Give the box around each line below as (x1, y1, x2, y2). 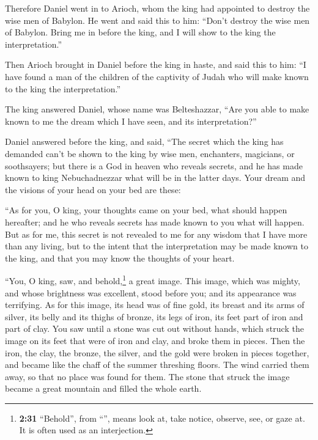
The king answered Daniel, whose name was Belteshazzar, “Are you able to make (5, 103, 309, 116)
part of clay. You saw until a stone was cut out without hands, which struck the (5, 322, 304, 335)
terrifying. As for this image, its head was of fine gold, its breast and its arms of (5, 298, 305, 311)
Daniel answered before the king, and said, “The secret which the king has (5, 135, 284, 148)
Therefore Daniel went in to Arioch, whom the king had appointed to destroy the (5, 2, 310, 14)
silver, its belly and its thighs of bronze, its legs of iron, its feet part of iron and (5, 310, 303, 323)
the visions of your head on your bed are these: (5, 183, 181, 196)
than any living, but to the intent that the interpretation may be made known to (5, 240, 308, 252)
